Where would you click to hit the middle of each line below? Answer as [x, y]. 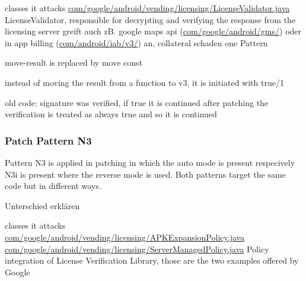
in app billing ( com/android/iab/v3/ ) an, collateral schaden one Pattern [136, 42]
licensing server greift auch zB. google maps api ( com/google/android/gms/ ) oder [153, 31]
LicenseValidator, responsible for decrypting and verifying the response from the [150, 19]
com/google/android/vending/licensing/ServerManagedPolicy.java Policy [137, 249]
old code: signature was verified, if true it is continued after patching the [137, 102]
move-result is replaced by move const [74, 63]
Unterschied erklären [42, 205]
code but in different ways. [53, 186]
